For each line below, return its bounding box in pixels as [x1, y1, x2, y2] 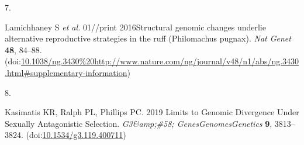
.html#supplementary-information [5, 66, 127, 78]
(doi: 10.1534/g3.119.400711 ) [26, 129, 126, 141]
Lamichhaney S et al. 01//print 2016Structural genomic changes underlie [5, 20, 266, 33]
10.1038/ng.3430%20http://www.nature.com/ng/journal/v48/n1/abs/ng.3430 [21, 55, 299, 67]
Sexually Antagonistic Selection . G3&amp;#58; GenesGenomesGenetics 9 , [5, 117, 272, 129]
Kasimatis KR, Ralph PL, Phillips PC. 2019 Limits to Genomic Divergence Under [5, 106, 299, 118]
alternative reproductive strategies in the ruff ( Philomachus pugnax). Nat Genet [5, 32, 291, 44]
